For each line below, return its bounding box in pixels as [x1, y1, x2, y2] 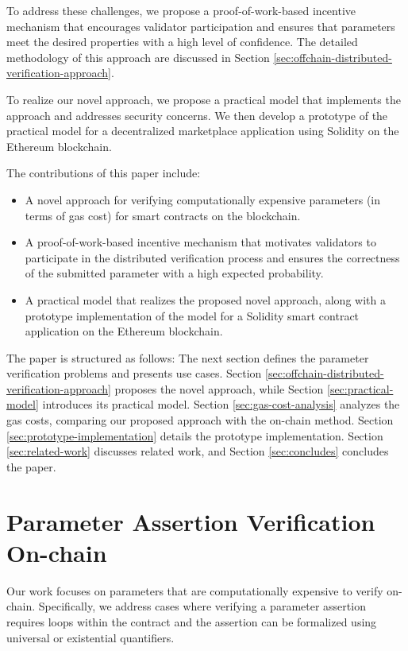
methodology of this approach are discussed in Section [6, 48, 270, 65]
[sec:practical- [327, 380, 394, 397]
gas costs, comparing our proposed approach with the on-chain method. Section [6, 412, 394, 428]
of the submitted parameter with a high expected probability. [25, 265, 324, 281]
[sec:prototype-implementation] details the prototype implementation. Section [6, 427, 383, 444]
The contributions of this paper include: [6, 165, 201, 181]
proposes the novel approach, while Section [114, 380, 324, 397]
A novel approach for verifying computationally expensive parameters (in [25, 191, 381, 207]
